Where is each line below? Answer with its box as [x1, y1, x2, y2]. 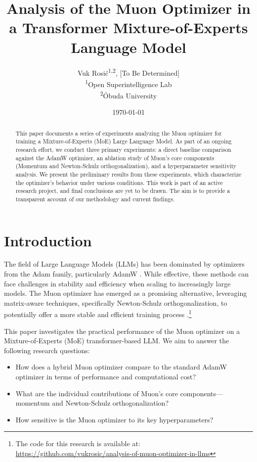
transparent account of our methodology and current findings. [15, 194, 175, 203]
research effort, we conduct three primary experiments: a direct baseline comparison [15, 145, 231, 153]
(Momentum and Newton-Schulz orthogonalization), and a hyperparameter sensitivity [15, 162, 237, 170]
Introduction [4, 230, 92, 250]
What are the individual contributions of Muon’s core [15, 388, 178, 398]
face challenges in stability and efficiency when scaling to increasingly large [4, 278, 231, 288]
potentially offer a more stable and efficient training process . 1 [4, 308, 192, 320]
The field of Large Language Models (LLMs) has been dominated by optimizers [4, 259, 245, 269]
